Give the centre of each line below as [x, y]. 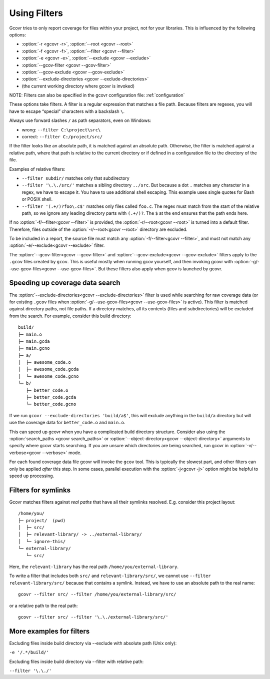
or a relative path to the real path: [43, 606]
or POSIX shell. [37, 199]
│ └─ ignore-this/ [42, 541]
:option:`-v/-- [243, 446]
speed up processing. [32, 476]
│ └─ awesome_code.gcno [48, 376]
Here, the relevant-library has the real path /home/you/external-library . [94, 567]
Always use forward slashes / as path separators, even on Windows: [80, 120]
